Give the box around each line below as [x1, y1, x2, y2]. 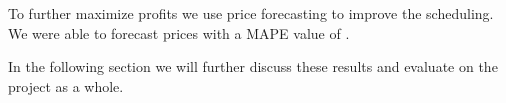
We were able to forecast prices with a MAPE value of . [8, 22, 350, 43]
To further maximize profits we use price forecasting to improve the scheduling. [8, 3, 494, 23]
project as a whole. [8, 75, 124, 96]
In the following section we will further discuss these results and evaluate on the [8, 56, 498, 77]
